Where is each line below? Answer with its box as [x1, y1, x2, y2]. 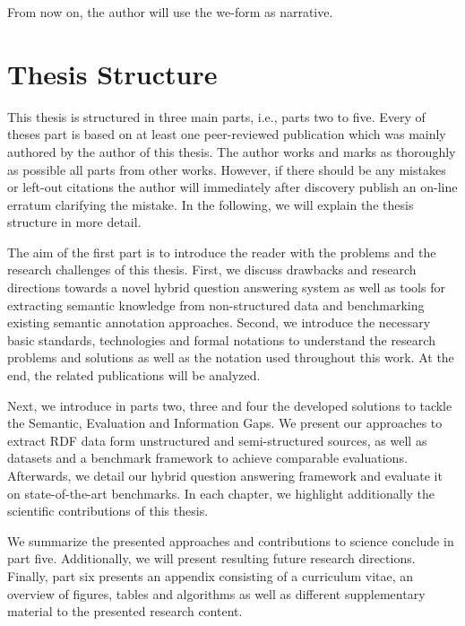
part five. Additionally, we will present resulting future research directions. [7, 549, 416, 568]
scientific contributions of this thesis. [7, 501, 209, 520]
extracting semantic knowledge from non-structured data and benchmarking [7, 295, 425, 314]
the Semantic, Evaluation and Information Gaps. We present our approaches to [7, 413, 443, 432]
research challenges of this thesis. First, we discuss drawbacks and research [7, 260, 417, 279]
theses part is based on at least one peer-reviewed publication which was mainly [7, 125, 446, 143]
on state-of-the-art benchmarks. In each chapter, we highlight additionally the [7, 483, 435, 502]
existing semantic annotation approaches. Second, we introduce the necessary [7, 313, 431, 332]
